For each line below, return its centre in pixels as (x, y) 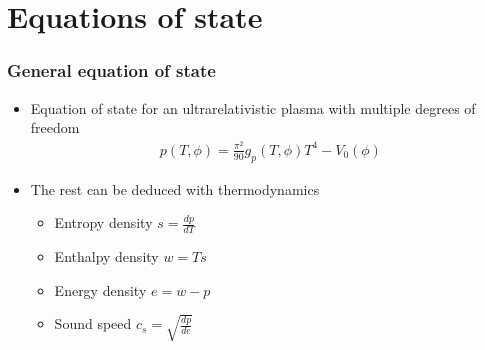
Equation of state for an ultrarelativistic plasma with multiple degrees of (253, 107)
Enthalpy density (106, 256)
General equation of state (111, 70)
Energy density (100, 289)
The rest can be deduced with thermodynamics (175, 188)
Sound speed (93, 323)
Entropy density (103, 222)
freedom (55, 127)
